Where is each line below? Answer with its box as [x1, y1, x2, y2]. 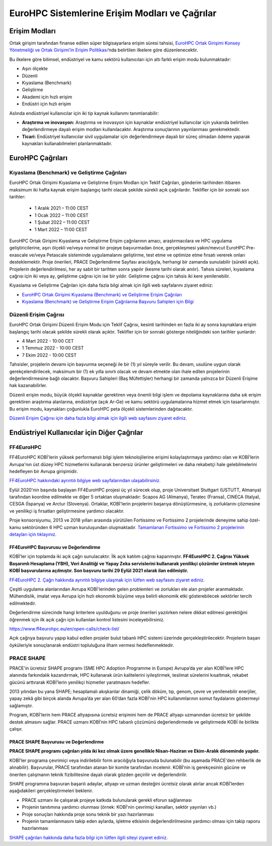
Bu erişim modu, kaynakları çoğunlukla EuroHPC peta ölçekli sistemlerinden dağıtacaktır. [9, 406, 193, 412]
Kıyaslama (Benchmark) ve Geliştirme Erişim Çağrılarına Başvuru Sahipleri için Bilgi [22, 299, 194, 305]
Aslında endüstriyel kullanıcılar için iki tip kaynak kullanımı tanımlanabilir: [9, 110, 159, 116]
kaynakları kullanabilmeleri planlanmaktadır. [22, 141, 113, 147]
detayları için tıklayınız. [9, 532, 57, 538]
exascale [9, 252, 28, 258]
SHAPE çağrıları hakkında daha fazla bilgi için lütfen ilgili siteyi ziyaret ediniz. [9, 834, 168, 840]
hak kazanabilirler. [9, 382, 47, 388]
